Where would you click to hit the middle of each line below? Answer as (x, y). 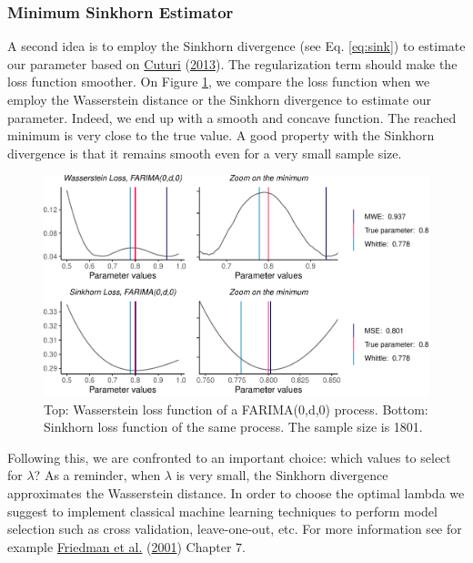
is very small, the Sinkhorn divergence (282, 475)
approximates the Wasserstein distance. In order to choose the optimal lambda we (236, 492)
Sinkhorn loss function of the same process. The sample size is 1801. (233, 427)
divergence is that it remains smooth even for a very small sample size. (205, 153)
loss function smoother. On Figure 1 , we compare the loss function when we (219, 82)
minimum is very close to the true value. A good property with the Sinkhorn (221, 135)
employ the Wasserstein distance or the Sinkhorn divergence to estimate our (220, 99)
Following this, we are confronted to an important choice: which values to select (229, 457)
